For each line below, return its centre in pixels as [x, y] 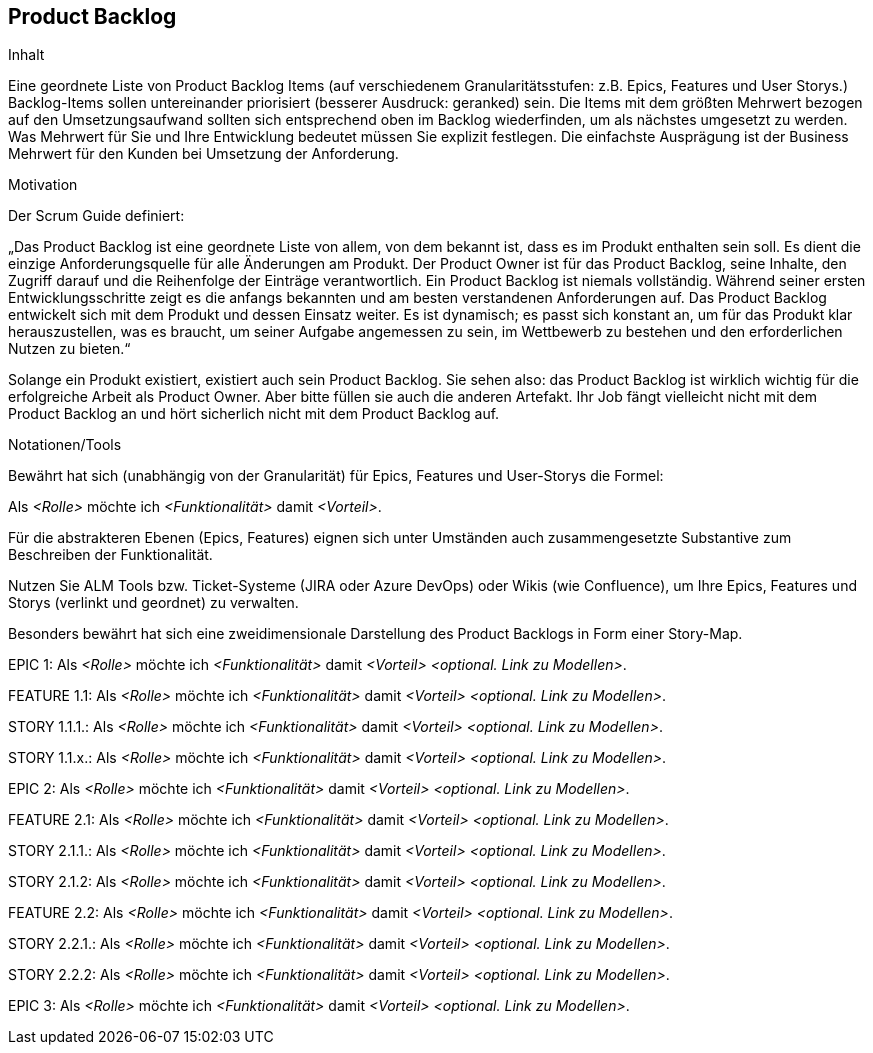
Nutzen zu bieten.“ [69, 349]
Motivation [43, 185]
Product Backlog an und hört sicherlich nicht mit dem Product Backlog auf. [254, 414]
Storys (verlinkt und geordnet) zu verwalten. [153, 603]
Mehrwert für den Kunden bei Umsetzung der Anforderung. [203, 154]
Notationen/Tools [65, 445]
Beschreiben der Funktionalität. [110, 555]
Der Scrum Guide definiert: [96, 216]
